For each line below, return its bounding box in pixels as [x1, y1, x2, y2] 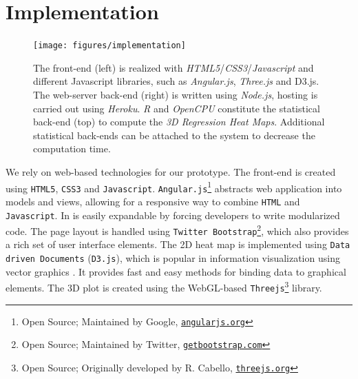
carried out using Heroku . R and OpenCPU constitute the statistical [33, 101, 320, 115]
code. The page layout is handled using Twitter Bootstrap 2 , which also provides [6, 222, 349, 238]
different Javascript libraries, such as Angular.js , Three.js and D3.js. [33, 74, 319, 88]
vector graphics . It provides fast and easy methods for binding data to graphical [6, 264, 346, 278]
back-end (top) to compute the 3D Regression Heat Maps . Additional [33, 114, 325, 129]
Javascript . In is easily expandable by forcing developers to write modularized [6, 207, 340, 222]
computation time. [33, 141, 111, 156]
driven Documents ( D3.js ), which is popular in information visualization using [6, 251, 340, 265]
